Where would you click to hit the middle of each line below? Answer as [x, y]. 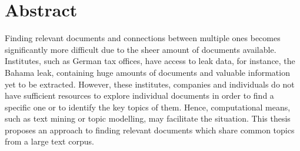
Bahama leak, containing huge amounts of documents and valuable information [147, 72]
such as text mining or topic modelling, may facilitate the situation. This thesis [148, 118]
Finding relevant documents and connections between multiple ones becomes [143, 38]
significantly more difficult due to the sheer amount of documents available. [141, 49]
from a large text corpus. [49, 141]
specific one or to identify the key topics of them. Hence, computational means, [148, 107]
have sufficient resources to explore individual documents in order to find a [139, 95]
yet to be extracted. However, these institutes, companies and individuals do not [150, 84]
